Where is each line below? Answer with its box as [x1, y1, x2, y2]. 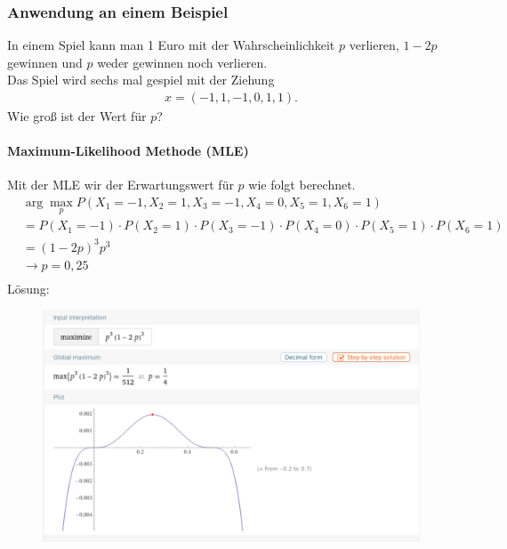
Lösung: [7, 279, 50, 297]
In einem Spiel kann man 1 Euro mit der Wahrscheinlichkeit [7, 36, 335, 54]
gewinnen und [7, 52, 83, 71]
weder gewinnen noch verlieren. [97, 52, 268, 71]
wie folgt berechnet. [248, 175, 356, 194]
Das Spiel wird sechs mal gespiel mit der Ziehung [7, 70, 275, 89]
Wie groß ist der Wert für [7, 107, 147, 125]
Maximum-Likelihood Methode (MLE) [7, 141, 249, 160]
